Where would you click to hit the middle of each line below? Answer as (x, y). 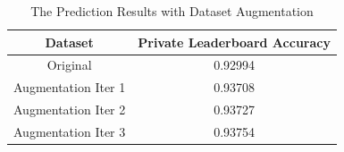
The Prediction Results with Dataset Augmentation (172, 11)
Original (69, 65)
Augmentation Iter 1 (70, 87)
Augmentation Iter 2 (70, 110)
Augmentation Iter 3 (70, 131)
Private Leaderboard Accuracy (234, 42)
